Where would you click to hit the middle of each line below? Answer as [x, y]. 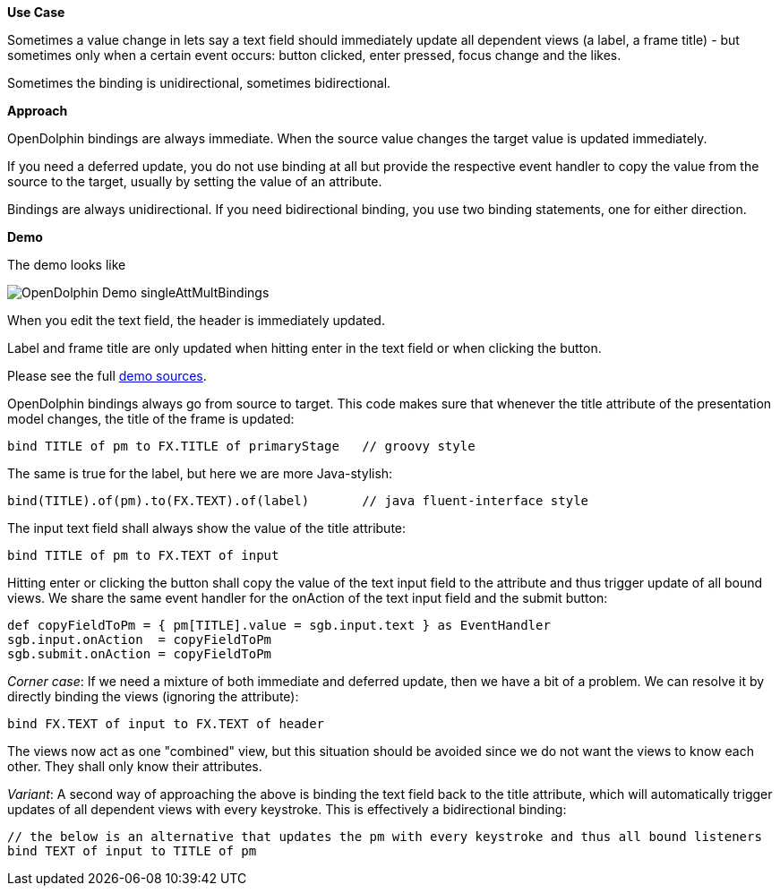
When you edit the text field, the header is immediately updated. [196, 320]
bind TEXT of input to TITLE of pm [132, 851]
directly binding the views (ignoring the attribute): [153, 696]
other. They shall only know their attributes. [135, 766]
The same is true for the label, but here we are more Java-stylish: [200, 473]
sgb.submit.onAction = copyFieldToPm [140, 654]
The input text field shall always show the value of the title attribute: [207, 528]
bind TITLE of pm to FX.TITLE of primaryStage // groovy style [241, 446]
